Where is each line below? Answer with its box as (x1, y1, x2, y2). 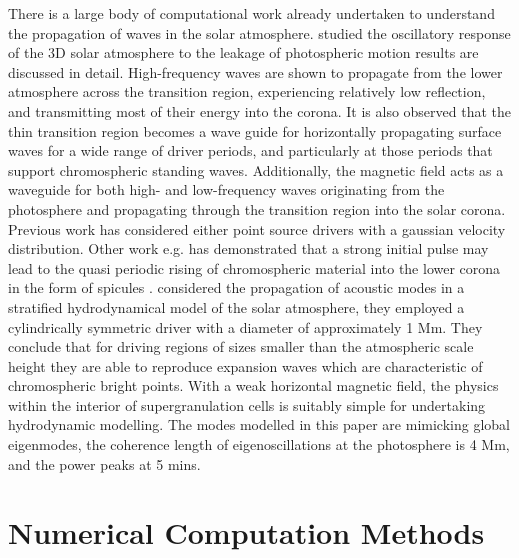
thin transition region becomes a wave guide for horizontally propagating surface (8, 120, 502, 141)
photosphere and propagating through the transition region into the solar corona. (8, 198, 506, 219)
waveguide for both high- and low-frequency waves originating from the (8, 179, 445, 200)
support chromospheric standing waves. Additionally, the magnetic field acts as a (8, 159, 504, 180)
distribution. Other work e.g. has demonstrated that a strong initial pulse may (8, 238, 489, 259)
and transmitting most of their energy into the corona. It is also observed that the (8, 100, 512, 121)
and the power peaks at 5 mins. (8, 453, 201, 474)
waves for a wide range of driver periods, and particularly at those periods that (8, 140, 493, 161)
